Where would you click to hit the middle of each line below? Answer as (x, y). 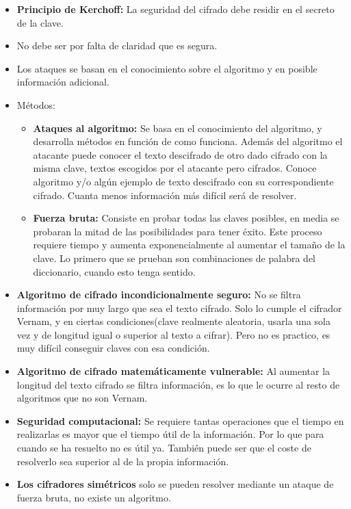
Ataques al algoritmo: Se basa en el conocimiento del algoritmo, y (178, 128)
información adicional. (63, 82)
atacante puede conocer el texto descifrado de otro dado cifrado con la (180, 154)
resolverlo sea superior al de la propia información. (123, 461)
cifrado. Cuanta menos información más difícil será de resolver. (165, 195)
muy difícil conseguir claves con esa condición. (113, 348)
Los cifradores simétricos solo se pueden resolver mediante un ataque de (175, 484)
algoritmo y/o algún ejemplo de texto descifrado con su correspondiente (183, 181)
